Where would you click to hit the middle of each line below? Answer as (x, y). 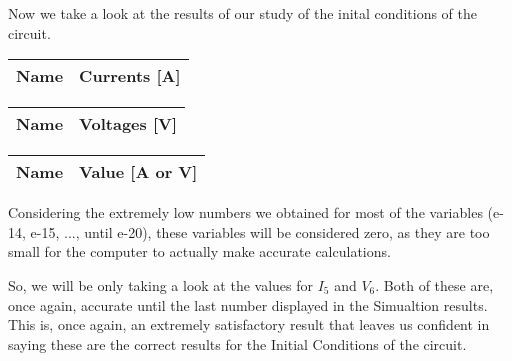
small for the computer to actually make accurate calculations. (199, 251)
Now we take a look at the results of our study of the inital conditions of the (242, 13)
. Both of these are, (434, 284)
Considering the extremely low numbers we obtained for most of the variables (245, 212)
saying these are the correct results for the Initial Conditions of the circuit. (237, 343)
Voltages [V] (128, 124)
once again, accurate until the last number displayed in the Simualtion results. (248, 304)
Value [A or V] (138, 172)
